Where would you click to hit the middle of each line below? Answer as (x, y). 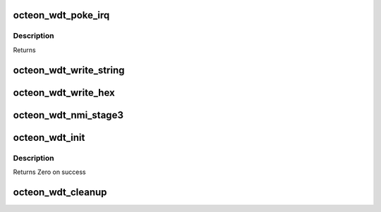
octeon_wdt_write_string (69, 70)
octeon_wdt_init (49, 137)
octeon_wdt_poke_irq (61, 15)
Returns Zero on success (49, 172)
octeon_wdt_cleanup (60, 192)
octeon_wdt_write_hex (64, 93)
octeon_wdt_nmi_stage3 (68, 115)
